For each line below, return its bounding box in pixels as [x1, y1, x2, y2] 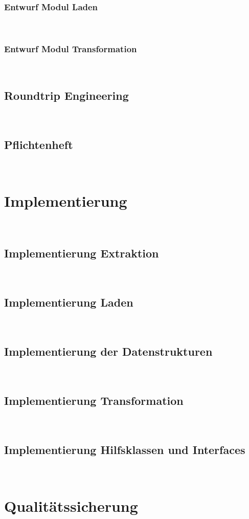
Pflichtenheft [4, 136, 73, 152]
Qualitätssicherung [4, 495, 138, 516]
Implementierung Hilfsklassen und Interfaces [4, 441, 245, 457]
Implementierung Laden [4, 294, 133, 310]
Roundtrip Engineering [4, 88, 129, 103]
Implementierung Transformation [4, 392, 184, 408]
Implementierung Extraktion [4, 245, 159, 261]
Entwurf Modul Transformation [4, 42, 137, 55]
